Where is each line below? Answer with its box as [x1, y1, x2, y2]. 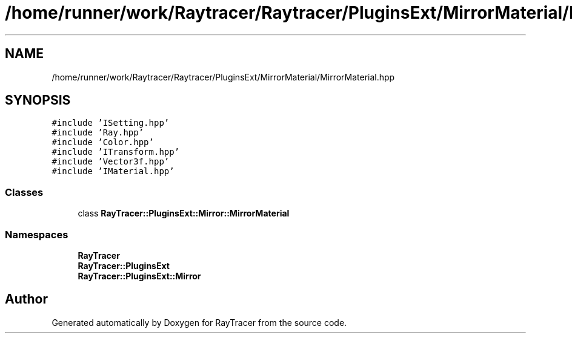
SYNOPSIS [5, 93, 71, 108]
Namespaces [5, 228, 68, 241]
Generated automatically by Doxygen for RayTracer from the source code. [52, 317, 347, 328]
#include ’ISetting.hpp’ [52, 118, 170, 128]
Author [5, 291, 48, 307]
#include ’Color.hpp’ [52, 137, 154, 148]
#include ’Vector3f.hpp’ [52, 157, 170, 167]
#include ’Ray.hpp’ [52, 128, 144, 138]
